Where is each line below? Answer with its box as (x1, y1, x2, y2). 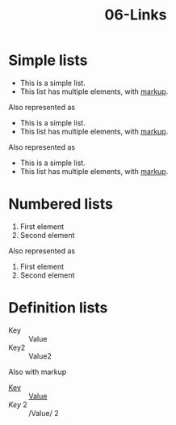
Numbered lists (8, 195, 113, 214)
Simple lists (8, 51, 88, 70)
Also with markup (8, 367, 67, 376)
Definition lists (8, 299, 108, 317)
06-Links (104, 6, 167, 24)
